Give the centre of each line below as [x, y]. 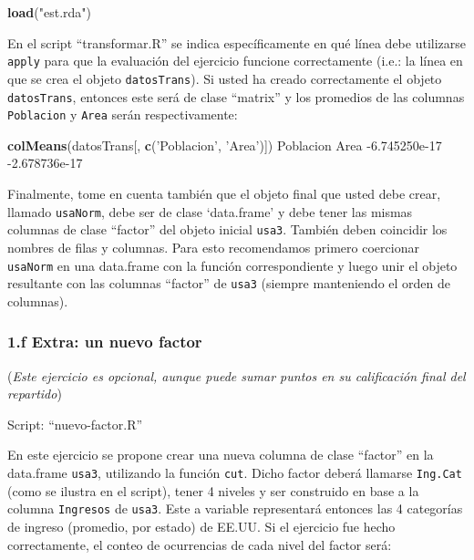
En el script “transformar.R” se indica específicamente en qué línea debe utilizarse [237, 42]
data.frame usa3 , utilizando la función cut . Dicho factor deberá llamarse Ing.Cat [235, 472]
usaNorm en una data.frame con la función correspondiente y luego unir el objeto [232, 265]
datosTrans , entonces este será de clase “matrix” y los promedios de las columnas [236, 96]
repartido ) [35, 394]
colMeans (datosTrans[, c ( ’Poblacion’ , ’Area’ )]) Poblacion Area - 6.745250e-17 [225, 145]
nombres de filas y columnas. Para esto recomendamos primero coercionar [213, 247]
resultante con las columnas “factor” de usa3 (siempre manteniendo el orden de [229, 283]
